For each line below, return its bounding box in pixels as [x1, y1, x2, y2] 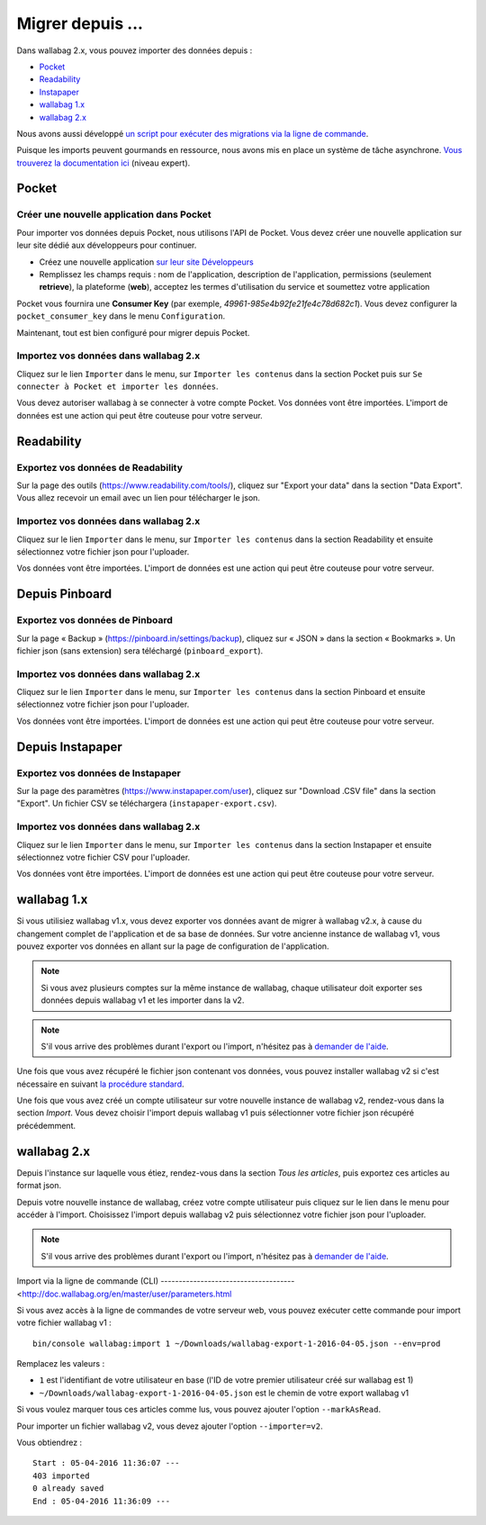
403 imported [32, 1470, 90, 1481]
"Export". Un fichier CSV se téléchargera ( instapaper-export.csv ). [16, 798, 277, 809]
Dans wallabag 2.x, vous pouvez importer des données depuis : [16, 45, 253, 56]
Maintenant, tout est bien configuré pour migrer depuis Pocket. [16, 327, 250, 338]
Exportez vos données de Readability [16, 461, 184, 474]
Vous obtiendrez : [16, 1437, 83, 1448]
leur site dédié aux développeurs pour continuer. [16, 239, 197, 251]
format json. [16, 1180, 62, 1191]
